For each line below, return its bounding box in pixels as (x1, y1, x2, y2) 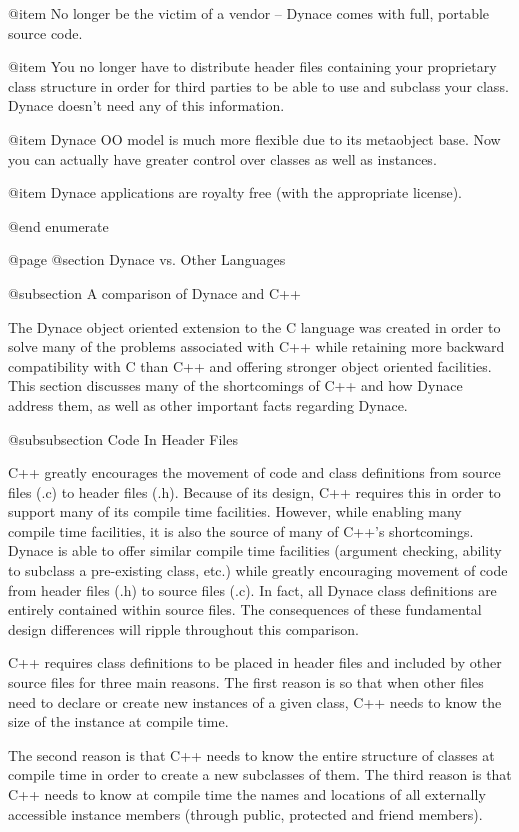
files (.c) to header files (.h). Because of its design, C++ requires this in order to (8, 481, 501, 502)
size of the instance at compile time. (8, 711, 229, 732)
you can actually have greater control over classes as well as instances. (8, 148, 437, 169)
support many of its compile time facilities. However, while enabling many (8, 501, 462, 522)
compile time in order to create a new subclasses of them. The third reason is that (8, 764, 512, 785)
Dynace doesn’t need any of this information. (8, 95, 285, 116)
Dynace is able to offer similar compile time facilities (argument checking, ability (8, 540, 502, 561)
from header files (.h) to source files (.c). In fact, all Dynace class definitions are (8, 579, 497, 600)
